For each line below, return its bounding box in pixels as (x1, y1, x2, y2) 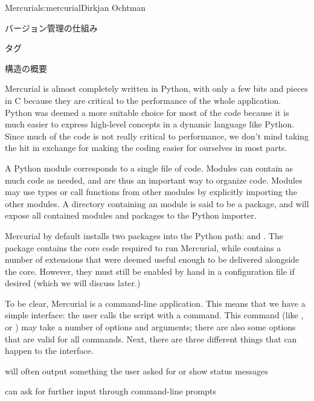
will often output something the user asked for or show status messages (5, 364, 268, 377)
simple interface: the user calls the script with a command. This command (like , (5, 309, 304, 321)
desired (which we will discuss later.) (5, 277, 141, 289)
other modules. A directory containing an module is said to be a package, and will (5, 197, 309, 210)
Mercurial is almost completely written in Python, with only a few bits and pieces (5, 82, 308, 95)
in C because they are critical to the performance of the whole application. (5, 94, 281, 106)
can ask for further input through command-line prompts (5, 385, 217, 397)
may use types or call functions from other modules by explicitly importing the (5, 185, 297, 198)
